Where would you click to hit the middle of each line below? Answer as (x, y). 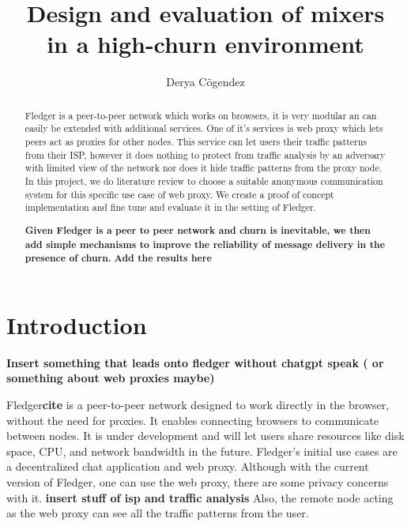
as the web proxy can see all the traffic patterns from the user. (158, 513)
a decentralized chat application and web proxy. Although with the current (188, 466)
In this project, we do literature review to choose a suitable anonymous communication (204, 180)
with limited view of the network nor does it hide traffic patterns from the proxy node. (203, 168)
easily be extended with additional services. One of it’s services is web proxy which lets (204, 128)
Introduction (77, 324)
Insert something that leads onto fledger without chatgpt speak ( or (195, 362)
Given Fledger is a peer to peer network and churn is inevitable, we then (198, 230)
